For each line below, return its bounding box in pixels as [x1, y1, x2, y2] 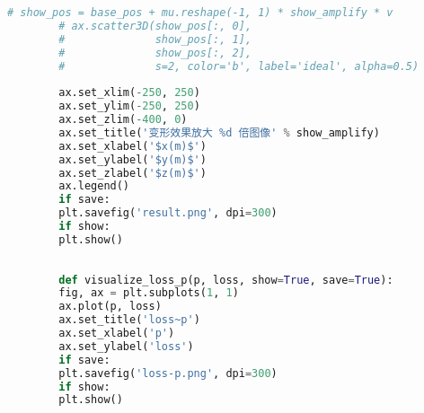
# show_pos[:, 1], [58, 32, 252, 46]
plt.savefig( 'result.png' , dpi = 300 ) [58, 206, 278, 220]
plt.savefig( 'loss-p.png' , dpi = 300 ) [58, 366, 278, 380]
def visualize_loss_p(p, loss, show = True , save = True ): [58, 273, 393, 286]
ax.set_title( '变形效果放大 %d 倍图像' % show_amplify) [58, 126, 380, 139]
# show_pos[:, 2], [58, 46, 252, 59]
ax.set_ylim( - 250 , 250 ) [58, 100, 200, 113]
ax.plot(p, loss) [58, 300, 162, 313]
